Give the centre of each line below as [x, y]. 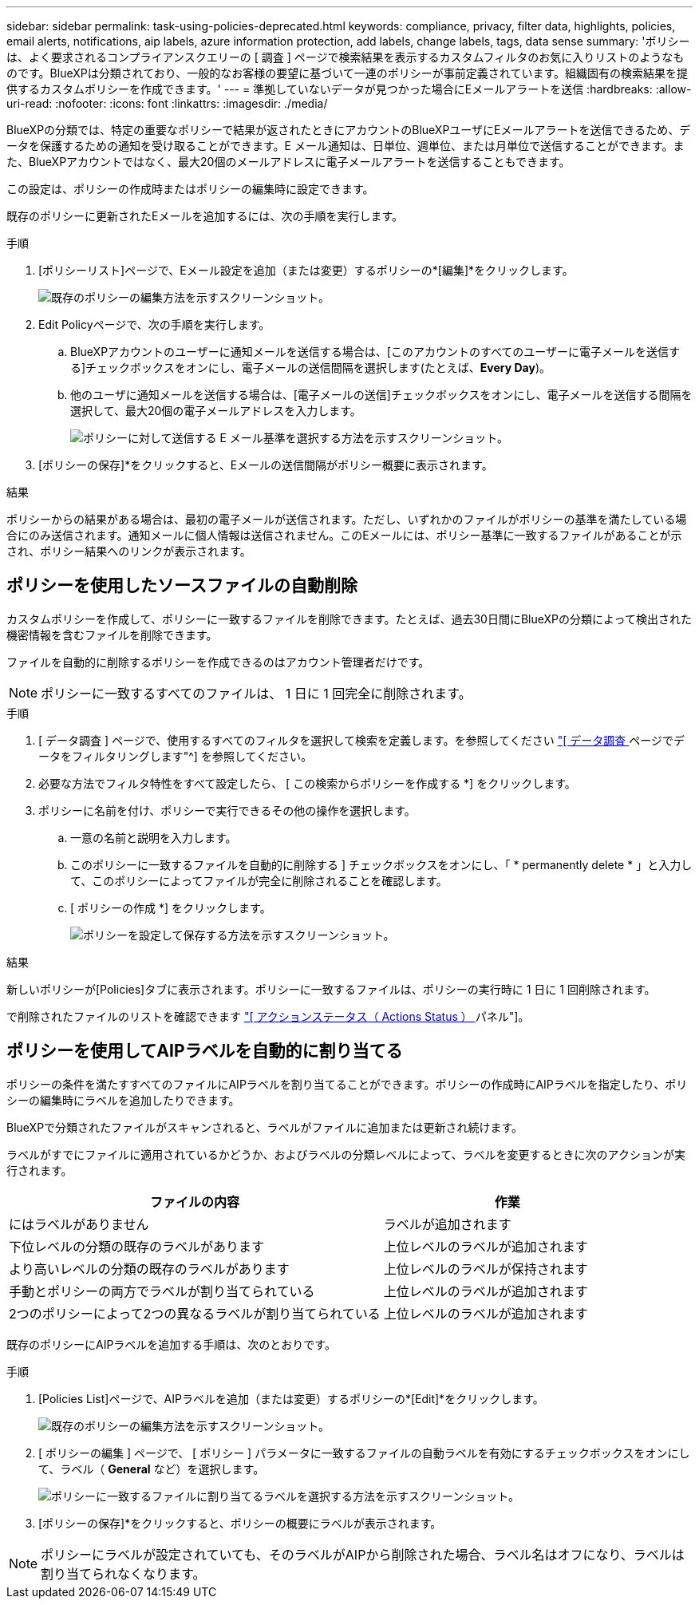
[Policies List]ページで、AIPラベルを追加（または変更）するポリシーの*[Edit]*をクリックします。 [291, 1398]
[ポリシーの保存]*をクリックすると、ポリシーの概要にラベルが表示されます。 [240, 1523]
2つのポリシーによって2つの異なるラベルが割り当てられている [195, 1313]
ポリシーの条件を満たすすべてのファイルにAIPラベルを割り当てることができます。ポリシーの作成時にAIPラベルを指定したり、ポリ [347, 1084]
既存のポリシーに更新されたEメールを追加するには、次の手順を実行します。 [205, 216]
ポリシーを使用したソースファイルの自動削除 [182, 586]
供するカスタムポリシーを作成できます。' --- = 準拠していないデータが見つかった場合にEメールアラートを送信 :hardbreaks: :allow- [349, 89]
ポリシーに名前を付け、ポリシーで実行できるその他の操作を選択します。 [227, 810]
